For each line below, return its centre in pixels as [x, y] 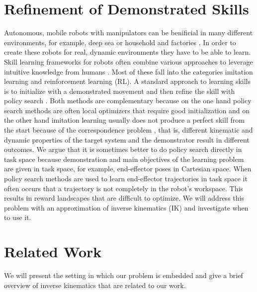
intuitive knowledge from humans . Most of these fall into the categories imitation [128, 71]
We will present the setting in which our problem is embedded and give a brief [124, 275]
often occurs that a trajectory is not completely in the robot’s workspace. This [124, 188]
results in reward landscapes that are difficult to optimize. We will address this [124, 198]
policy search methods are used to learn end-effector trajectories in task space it [126, 179]
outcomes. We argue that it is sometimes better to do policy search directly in [123, 149]
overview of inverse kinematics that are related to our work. [95, 285]
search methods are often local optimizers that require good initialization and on [127, 110]
